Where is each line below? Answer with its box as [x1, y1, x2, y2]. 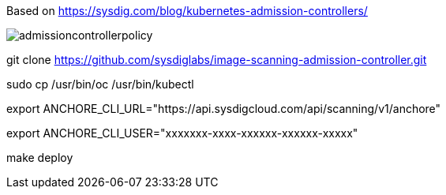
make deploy [6, 151, 73, 164]
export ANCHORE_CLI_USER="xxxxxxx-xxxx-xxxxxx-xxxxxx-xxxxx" [6, 126, 358, 140]
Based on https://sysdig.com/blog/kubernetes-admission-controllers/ [6, 4, 368, 17]
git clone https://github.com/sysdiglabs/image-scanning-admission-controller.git [6, 53, 427, 66]
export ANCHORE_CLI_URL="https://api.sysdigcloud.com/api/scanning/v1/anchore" [6, 102, 441, 115]
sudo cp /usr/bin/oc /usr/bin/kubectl [6, 77, 194, 91]
